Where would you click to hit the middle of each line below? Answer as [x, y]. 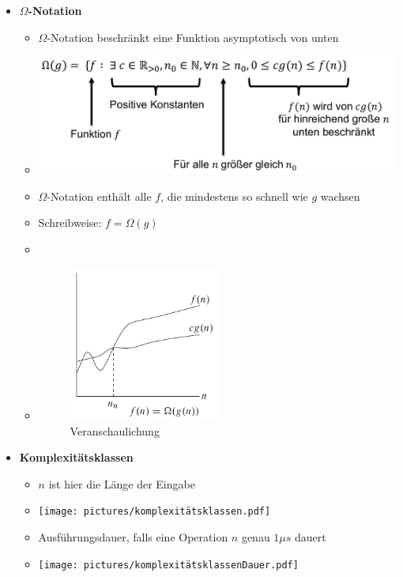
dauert [311, 537]
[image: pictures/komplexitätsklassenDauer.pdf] [168, 565]
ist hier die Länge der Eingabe [122, 483]
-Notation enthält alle [99, 196]
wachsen [340, 196]
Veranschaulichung [115, 430]
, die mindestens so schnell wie [234, 196]
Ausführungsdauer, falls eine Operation [133, 537]
